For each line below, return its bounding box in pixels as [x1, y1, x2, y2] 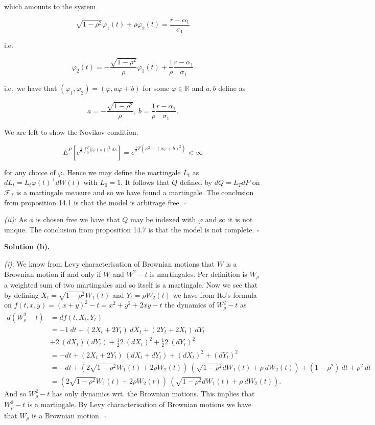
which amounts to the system [4, 1, 96, 11]
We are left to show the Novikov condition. [4, 126, 138, 137]
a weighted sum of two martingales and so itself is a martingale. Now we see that [4, 279, 258, 290]
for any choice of [4, 167, 56, 177]
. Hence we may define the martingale [62, 167, 181, 177]
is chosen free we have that [36, 214, 120, 225]
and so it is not [205, 214, 253, 225]
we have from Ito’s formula [173, 289, 257, 300]
